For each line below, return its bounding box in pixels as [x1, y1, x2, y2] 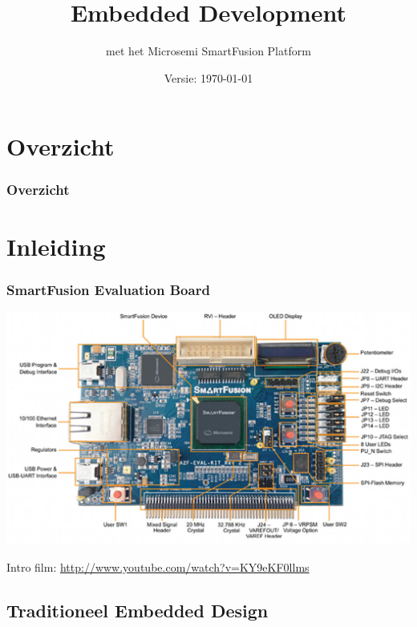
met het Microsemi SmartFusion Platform [106, 42, 311, 59]
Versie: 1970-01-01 [164, 69, 253, 86]
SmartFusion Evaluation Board [6, 279, 210, 299]
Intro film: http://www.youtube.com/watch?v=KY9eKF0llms [6, 558, 310, 575]
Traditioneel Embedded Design [6, 597, 269, 622]
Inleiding [6, 229, 106, 262]
